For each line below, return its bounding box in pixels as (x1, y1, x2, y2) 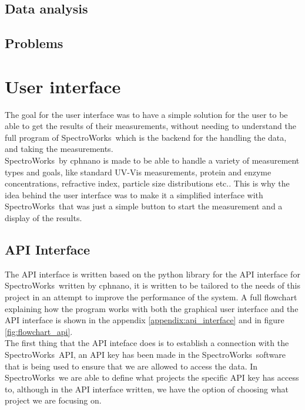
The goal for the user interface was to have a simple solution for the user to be (5, 108, 288, 120)
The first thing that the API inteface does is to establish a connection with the (5, 337, 289, 349)
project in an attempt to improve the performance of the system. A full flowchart (5, 291, 297, 303)
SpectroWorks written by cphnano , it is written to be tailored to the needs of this (5, 279, 300, 292)
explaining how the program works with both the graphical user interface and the (5, 302, 299, 314)
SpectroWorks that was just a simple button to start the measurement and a (5, 200, 283, 212)
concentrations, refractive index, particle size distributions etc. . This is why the (5, 177, 290, 189)
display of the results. (5, 212, 82, 224)
